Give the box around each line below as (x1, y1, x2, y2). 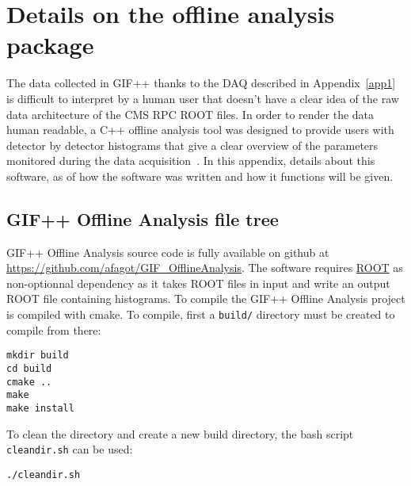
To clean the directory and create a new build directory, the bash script (6, 425, 354, 442)
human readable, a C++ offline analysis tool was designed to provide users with (6, 121, 394, 138)
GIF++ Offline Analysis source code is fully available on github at (6, 243, 329, 260)
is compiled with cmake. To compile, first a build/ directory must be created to (6, 306, 395, 323)
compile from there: (6, 321, 101, 338)
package (6, 29, 94, 61)
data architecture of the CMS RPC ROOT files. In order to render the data (6, 105, 375, 122)
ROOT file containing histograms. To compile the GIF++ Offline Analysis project (6, 290, 405, 307)
